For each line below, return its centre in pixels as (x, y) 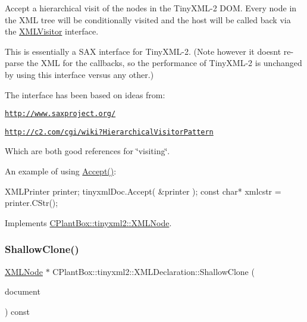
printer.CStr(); (32, 203)
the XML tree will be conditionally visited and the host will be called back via (148, 19)
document (23, 291)
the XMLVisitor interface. (52, 31)
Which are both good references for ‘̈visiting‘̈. (87, 151)
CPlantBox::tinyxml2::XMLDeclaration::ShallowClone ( (153, 271)
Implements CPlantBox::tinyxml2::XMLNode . (88, 222)
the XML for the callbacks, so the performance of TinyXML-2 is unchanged (164, 63)
